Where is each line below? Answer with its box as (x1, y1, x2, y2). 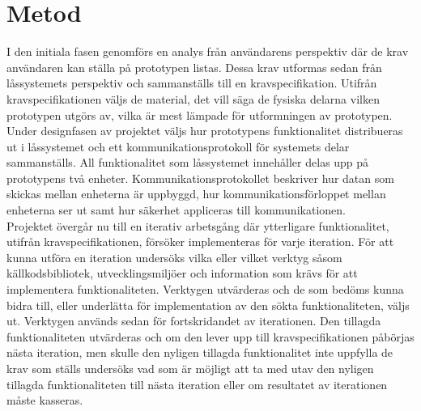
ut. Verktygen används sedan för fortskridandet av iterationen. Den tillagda (6, 312, 381, 329)
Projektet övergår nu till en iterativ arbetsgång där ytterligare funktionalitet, (6, 217, 389, 234)
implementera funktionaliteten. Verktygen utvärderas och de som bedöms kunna (6, 281, 404, 298)
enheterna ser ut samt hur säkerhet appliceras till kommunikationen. (6, 201, 346, 218)
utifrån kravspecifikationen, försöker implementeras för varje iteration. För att (6, 233, 394, 250)
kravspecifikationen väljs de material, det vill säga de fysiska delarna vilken (6, 90, 380, 107)
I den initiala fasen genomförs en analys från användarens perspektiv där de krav (6, 43, 409, 60)
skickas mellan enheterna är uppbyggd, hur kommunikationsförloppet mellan (6, 185, 386, 202)
